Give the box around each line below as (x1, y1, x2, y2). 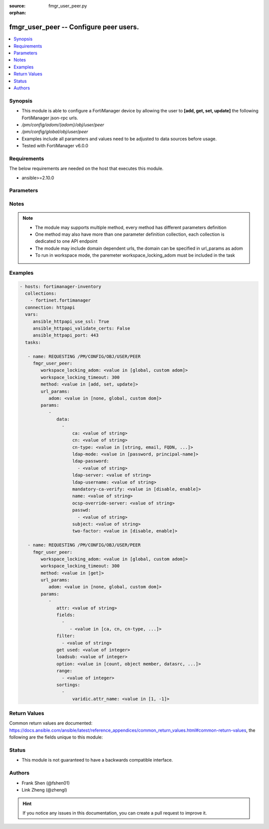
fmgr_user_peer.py (48, 3, 87, 8)
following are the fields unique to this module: (9, 734, 103, 740)
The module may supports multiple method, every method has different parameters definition (35, 224, 227, 230)
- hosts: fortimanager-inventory (19, 284, 102, 289)
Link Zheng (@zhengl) (21, 787, 67, 793)
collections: (25, 291, 57, 297)
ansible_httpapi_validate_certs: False (32, 326, 131, 332)
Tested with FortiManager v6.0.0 (21, 143, 89, 149)
